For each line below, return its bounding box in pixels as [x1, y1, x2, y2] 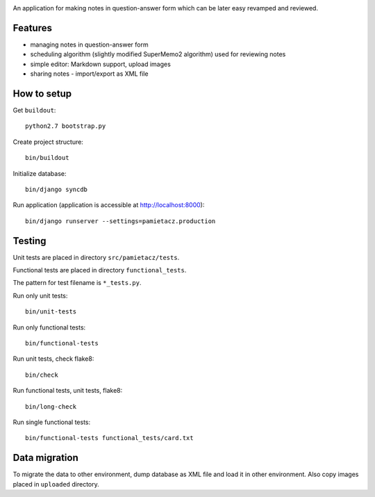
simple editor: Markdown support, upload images [30, 60, 172, 68]
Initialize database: [12, 169, 67, 177]
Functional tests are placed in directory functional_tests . [12, 266, 187, 275]
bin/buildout [25, 154, 69, 162]
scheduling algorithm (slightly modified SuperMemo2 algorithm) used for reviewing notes [30, 50, 286, 58]
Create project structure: [12, 138, 83, 146]
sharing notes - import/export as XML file [30, 70, 149, 78]
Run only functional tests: [12, 323, 86, 332]
